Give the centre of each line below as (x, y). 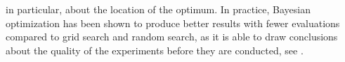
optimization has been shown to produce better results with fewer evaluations (173, 23)
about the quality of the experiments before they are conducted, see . (155, 50)
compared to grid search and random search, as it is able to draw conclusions (172, 37)
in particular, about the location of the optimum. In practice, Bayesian (158, 9)
